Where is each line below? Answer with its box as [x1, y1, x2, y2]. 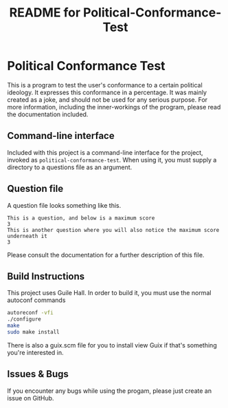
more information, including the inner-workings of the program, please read [7, 103, 221, 111]
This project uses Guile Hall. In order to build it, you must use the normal [7, 289, 212, 297]
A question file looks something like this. [7, 201, 122, 209]
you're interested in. [7, 348, 64, 356]
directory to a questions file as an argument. [7, 163, 133, 171]
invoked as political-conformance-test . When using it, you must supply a [7, 155, 217, 164]
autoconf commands [7, 296, 66, 304]
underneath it [7, 233, 48, 239]
